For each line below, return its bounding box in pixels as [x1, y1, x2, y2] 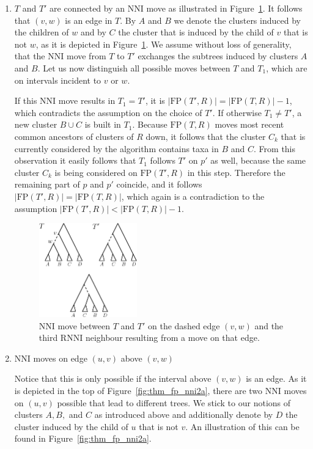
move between [57, 319, 111, 332]
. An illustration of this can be [185, 420, 300, 433]
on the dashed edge [148, 319, 220, 332]
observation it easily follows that [14, 154, 136, 167]
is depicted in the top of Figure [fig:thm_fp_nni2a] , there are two [14, 384, 263, 396]
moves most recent [215, 118, 284, 131]
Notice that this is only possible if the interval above [14, 372, 212, 385]
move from [66, 49, 106, 62]
